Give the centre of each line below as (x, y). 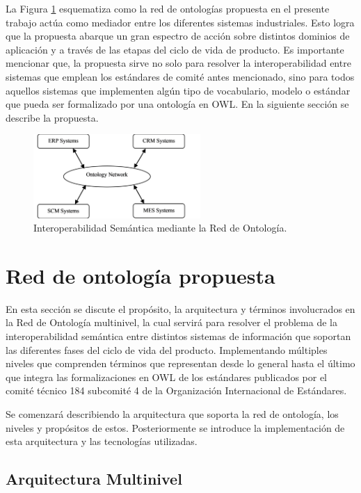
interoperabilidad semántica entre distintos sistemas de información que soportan (178, 336)
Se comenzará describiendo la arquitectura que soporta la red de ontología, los (172, 414)
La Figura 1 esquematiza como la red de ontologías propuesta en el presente (168, 8)
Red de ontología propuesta (141, 275)
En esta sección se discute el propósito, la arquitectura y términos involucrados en (180, 308)
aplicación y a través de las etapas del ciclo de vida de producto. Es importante (175, 49)
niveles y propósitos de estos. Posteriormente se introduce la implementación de (175, 427)
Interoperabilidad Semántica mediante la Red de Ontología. (160, 228)
